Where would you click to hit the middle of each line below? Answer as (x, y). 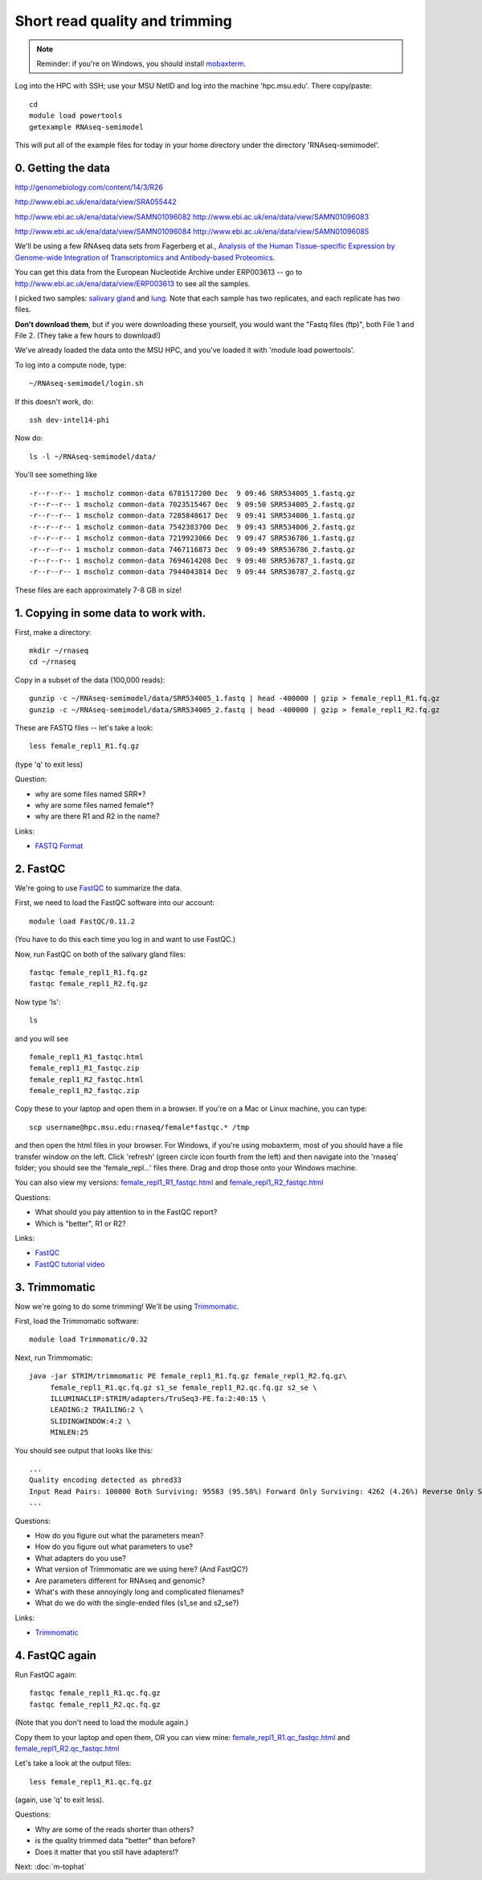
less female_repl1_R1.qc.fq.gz (91, 1782)
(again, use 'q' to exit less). (59, 1800)
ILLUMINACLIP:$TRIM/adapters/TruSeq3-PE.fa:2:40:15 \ (158, 1399)
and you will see (42, 1038)
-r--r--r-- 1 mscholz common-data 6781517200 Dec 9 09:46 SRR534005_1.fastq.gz (192, 493)
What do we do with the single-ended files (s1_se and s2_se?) (137, 1603)
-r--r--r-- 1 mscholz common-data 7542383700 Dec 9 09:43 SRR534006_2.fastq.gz (192, 527)
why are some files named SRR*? (90, 794)
